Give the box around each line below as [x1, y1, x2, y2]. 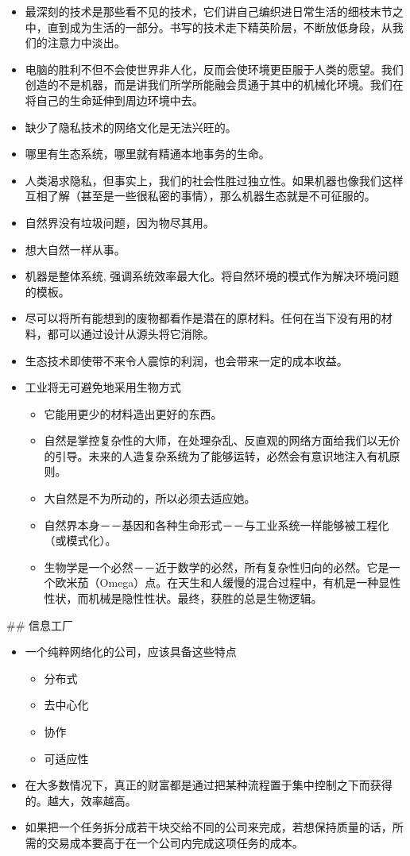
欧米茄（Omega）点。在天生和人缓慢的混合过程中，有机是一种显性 [55, 574, 401, 591]
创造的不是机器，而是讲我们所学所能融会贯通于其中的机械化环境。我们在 [25, 76, 404, 93]
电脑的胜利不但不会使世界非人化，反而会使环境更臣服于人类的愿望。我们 [25, 60, 404, 77]
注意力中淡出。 [47, 34, 126, 51]
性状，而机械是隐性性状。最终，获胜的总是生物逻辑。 [44, 590, 323, 607]
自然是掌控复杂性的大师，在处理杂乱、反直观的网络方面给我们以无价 [44, 432, 400, 449]
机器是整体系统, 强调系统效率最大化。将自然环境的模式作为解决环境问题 [25, 268, 400, 284]
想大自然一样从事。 [25, 241, 126, 257]
